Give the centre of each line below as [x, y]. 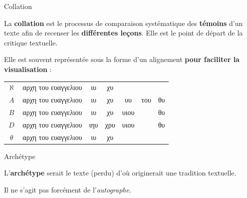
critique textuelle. [31, 42]
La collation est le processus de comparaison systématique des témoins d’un [123, 23]
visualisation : [28, 69]
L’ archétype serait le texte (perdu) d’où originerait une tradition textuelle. [120, 173]
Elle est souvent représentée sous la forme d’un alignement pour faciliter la [122, 59]
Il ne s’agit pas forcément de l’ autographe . [68, 189]
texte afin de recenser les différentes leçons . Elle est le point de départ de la [123, 33]
